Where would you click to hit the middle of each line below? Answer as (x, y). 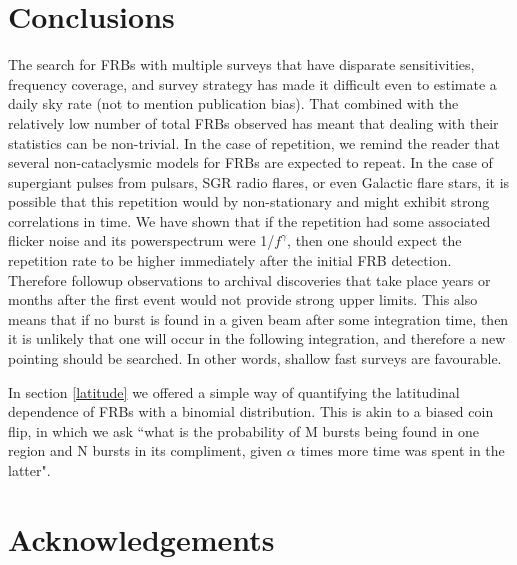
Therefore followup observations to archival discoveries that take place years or (249, 279)
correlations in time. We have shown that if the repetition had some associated (249, 220)
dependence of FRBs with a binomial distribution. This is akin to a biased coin (251, 411)
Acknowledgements (141, 538)
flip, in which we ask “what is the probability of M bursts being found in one (243, 430)
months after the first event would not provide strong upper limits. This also (243, 299)
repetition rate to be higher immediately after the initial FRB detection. (230, 260)
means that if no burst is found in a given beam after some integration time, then (258, 318)
